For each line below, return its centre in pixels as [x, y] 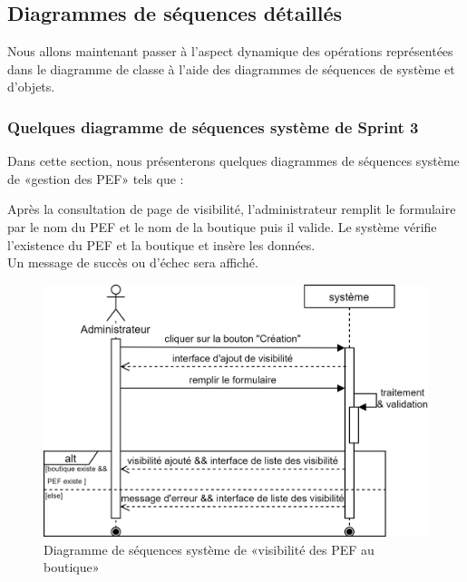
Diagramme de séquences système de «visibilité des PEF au [209, 549]
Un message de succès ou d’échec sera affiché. [133, 262]
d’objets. [31, 87]
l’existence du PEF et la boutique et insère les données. [161, 244]
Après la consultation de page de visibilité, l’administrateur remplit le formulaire [232, 209]
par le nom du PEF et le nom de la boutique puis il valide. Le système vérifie [222, 226]
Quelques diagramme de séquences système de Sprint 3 [213, 126]
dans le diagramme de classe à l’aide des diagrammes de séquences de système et [231, 68]
